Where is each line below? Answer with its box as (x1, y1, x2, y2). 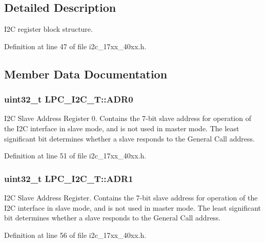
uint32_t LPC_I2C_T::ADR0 (4, 93, 133, 106)
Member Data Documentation (4, 66, 168, 82)
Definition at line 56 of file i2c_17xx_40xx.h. (4, 229, 147, 240)
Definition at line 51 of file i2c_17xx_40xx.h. (4, 150, 147, 161)
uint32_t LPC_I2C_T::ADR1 (4, 172, 133, 185)
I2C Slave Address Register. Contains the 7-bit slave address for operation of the (4, 192, 258, 202)
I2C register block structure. (4, 24, 93, 34)
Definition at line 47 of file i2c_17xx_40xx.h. (4, 40, 147, 51)
